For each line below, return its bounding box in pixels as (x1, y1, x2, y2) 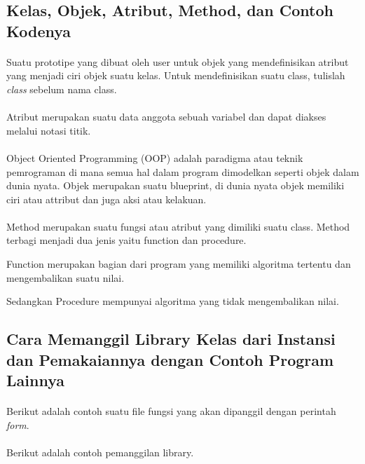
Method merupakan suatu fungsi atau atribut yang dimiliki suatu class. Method (6, 219, 350, 233)
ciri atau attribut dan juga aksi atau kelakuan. (6, 191, 207, 206)
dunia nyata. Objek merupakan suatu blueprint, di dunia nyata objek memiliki (6, 178, 345, 193)
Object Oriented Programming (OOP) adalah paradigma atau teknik (6, 150, 303, 165)
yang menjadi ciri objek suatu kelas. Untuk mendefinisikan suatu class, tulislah (6, 68, 345, 83)
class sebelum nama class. (6, 81, 117, 96)
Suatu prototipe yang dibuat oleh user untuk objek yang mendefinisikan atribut (6, 54, 349, 69)
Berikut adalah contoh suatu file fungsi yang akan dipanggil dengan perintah (6, 404, 336, 418)
